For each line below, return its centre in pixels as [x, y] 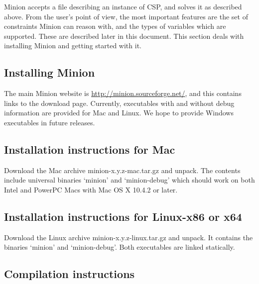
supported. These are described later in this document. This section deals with [124, 36]
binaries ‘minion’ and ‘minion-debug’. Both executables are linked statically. [120, 247]
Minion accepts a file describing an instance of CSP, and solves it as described [123, 6]
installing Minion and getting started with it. [73, 46]
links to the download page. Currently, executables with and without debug [119, 103]
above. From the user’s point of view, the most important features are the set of [126, 16]
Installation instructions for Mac [90, 149]
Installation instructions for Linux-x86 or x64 [123, 216]
